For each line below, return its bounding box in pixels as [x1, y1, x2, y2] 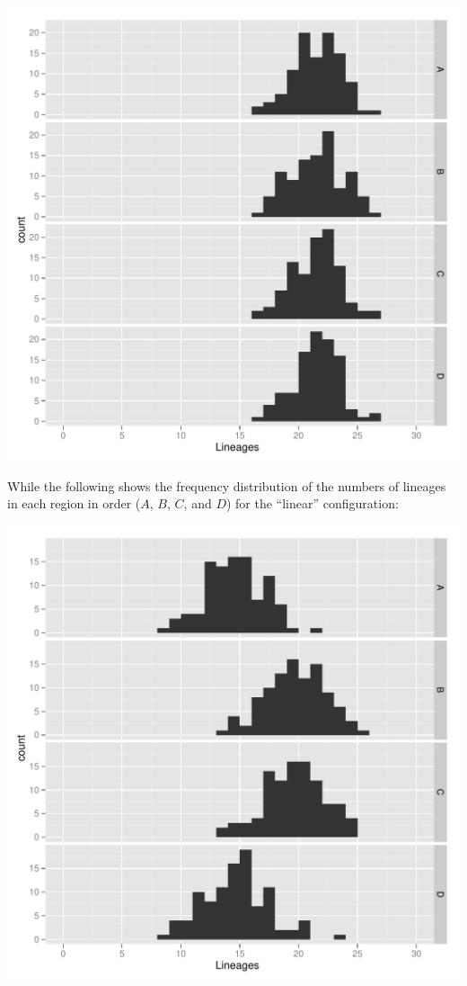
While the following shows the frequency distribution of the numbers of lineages [7, 476, 446, 495]
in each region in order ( [7, 494, 141, 513]
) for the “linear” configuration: [225, 494, 399, 513]
